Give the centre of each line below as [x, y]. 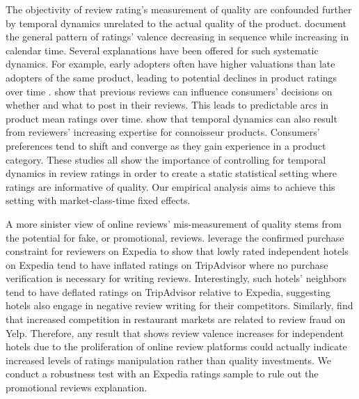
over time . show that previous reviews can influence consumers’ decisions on [169, 91]
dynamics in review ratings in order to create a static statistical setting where [171, 173]
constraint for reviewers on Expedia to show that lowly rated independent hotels [177, 251]
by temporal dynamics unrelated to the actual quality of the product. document [176, 23]
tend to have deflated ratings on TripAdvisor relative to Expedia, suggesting [168, 291]
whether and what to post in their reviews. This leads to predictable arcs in [167, 105]
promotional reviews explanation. [77, 388]
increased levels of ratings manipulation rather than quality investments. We [169, 360]
